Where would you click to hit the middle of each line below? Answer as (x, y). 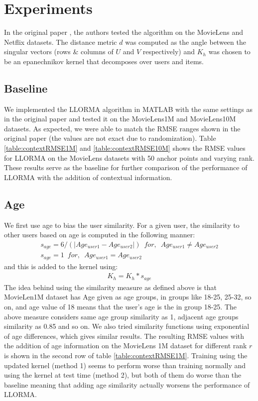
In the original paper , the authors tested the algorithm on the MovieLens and (124, 32)
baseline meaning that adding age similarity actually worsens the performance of (127, 384)
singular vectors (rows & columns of (59, 51)
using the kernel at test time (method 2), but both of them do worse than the (123, 375)
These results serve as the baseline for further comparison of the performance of (126, 167)
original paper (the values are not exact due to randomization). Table (110, 138)
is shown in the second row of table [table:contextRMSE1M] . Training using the (126, 355)
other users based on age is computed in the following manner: (100, 235)
